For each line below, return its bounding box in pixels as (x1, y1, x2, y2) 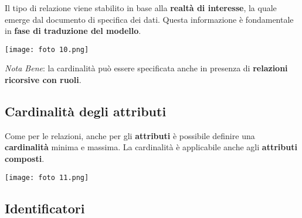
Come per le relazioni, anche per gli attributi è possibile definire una (5, 129, 255, 141)
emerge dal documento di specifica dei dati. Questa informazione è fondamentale (5, 13, 294, 25)
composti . (5, 153, 45, 165)
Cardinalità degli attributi (5, 102, 167, 120)
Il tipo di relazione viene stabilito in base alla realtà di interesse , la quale (5, 2, 277, 13)
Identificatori (5, 199, 85, 217)
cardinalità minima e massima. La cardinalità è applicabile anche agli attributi (5, 141, 297, 153)
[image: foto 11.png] (5, 173, 89, 182)
